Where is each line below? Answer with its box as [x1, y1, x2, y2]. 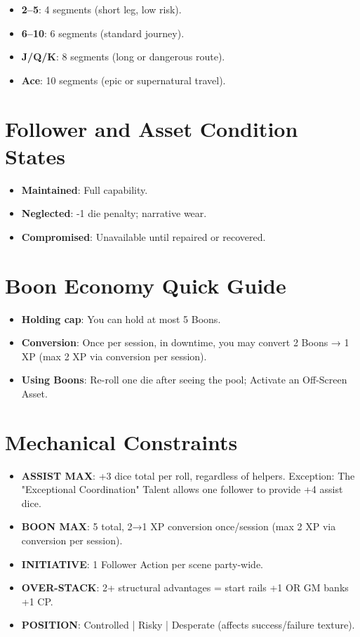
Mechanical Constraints [5, 427, 238, 456]
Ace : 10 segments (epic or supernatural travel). [21, 72, 226, 87]
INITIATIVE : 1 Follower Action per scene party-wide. [21, 556, 263, 571]
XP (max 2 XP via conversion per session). [21, 348, 207, 363]
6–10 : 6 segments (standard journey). [21, 25, 185, 40]
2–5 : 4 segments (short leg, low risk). [21, 2, 182, 16]
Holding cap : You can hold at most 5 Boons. [21, 311, 221, 326]
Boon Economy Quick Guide [5, 270, 286, 299]
